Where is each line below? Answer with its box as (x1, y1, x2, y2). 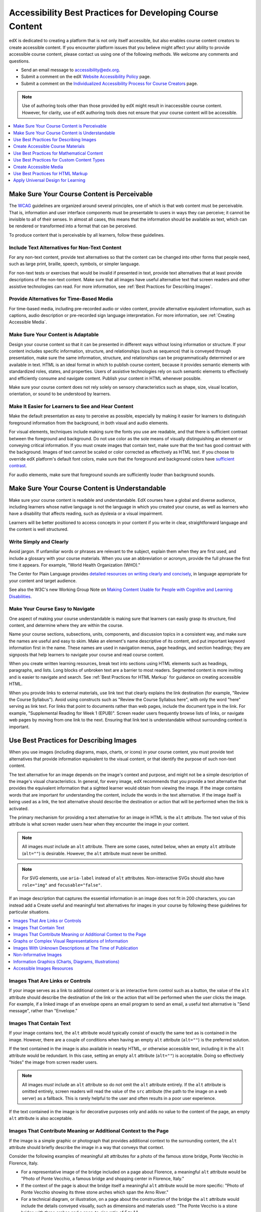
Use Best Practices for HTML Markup (13, 170, 88, 176)
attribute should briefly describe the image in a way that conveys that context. (9, 1144, 164, 1150)
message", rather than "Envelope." (9, 1008, 77, 1014)
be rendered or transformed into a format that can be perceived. (9, 223, 137, 229)
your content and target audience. (9, 577, 77, 584)
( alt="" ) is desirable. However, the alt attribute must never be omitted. (22, 850, 167, 856)
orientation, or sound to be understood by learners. (9, 391, 111, 397)
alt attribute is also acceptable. (9, 1116, 73, 1121)
